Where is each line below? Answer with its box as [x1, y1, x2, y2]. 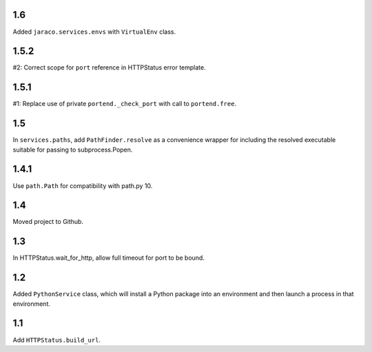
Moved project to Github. [12, 218, 84, 226]
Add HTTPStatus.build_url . [12, 335, 101, 344]
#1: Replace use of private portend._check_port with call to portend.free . [12, 100, 237, 108]
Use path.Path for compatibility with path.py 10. [12, 181, 153, 189]
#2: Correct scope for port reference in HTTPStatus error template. [12, 63, 206, 72]
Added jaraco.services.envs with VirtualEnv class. [12, 28, 176, 36]
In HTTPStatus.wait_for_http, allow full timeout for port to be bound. [12, 253, 205, 262]
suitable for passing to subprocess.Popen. [12, 145, 133, 154]
